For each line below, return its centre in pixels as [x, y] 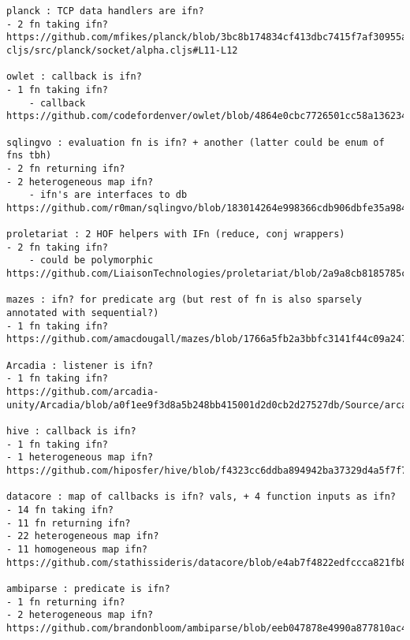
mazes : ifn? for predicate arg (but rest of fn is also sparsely [184, 300]
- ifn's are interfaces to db [108, 195]
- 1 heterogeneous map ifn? [80, 458]
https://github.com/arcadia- [83, 392]
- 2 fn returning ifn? [66, 168]
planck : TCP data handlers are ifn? [105, 11]
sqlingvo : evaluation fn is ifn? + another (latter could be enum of [196, 142]
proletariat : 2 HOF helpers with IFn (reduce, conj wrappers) [176, 234]
